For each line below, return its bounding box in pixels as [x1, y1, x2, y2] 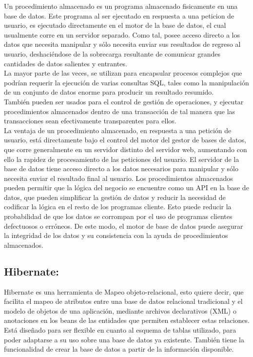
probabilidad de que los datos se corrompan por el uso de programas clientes [4, 211, 233, 221]
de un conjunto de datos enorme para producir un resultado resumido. [4, 87, 214, 97]
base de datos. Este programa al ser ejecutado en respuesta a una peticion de [4, 10, 234, 20]
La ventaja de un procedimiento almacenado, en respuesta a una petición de [4, 125, 232, 135]
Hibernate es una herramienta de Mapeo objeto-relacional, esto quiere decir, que [4, 286, 244, 297]
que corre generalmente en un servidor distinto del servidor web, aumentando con [4, 144, 247, 154]
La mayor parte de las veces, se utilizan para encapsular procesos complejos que [4, 68, 242, 78]
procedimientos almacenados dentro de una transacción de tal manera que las [4, 106, 235, 116]
